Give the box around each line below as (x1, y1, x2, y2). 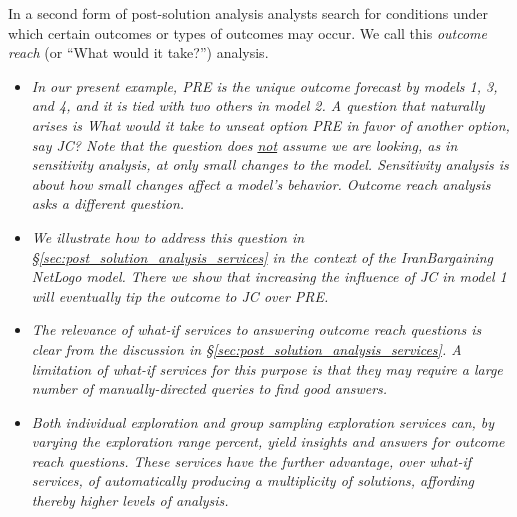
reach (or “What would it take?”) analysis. (8, 42, 269, 63)
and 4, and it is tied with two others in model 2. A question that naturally (31, 95, 485, 116)
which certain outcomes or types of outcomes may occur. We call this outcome (8, 22, 488, 43)
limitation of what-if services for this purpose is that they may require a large (31, 358, 503, 379)
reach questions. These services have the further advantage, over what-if (31, 450, 472, 471)
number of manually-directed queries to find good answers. (31, 378, 388, 399)
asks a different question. (31, 193, 185, 214)
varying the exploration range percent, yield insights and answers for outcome (31, 431, 505, 452)
